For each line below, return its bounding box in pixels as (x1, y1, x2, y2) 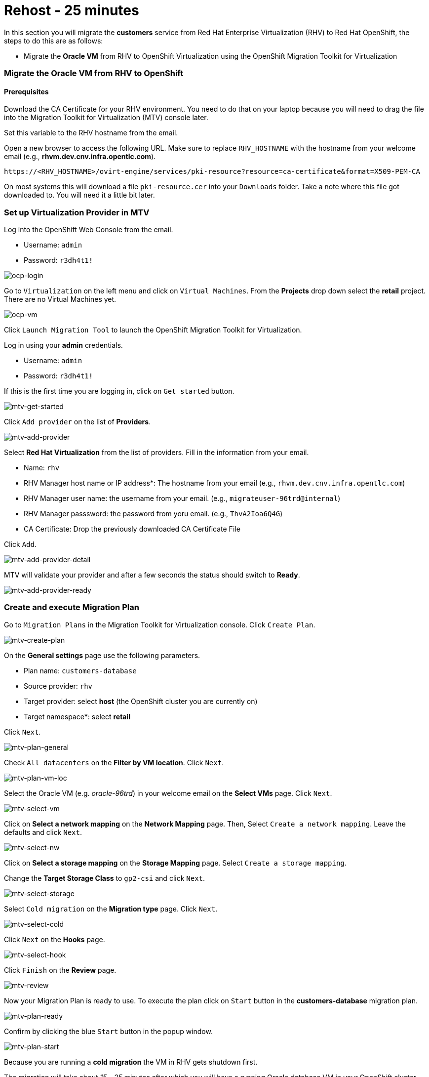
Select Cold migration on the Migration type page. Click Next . (4, 904, 218, 913)
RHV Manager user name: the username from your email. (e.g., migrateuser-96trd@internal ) (24, 494, 341, 503)
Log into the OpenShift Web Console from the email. (4, 225, 173, 234)
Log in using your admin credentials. (4, 341, 123, 350)
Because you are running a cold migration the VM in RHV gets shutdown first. (4, 1057, 258, 1066)
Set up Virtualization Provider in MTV (4, 207, 150, 217)
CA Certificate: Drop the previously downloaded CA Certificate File (24, 525, 240, 534)
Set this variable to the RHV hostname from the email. (4, 128, 178, 137)
